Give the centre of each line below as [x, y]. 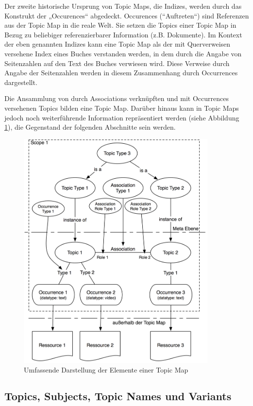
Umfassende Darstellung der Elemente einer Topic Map [106, 369]
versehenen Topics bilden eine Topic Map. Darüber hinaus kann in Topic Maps [122, 108]
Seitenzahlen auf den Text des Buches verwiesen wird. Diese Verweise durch [117, 63]
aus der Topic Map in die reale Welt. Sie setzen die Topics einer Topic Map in [120, 25]
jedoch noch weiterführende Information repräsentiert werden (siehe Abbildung [122, 117]
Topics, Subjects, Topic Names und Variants [118, 396]
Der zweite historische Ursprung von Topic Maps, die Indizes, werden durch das [123, 6]
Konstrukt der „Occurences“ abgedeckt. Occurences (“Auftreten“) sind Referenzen [127, 15]
